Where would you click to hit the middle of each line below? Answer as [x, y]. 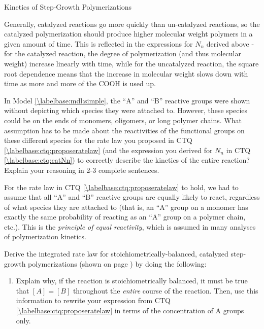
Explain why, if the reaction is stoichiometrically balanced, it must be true [132, 281]
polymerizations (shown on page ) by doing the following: [117, 263]
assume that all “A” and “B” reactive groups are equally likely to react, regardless [132, 197]
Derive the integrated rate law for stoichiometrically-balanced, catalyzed [116, 254]
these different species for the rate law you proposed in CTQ [98, 140]
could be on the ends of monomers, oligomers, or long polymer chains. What [123, 120]
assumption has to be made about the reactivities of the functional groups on [124, 130]
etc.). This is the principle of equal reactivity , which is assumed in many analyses [130, 226]
